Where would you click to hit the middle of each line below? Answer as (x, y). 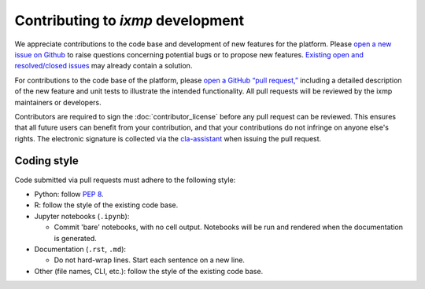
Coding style (46, 161)
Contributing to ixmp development (129, 20)
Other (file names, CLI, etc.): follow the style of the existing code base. (149, 271)
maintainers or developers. (58, 102)
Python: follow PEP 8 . (69, 194)
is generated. (76, 238)
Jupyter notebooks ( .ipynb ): (82, 216)
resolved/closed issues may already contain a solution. (103, 66)
